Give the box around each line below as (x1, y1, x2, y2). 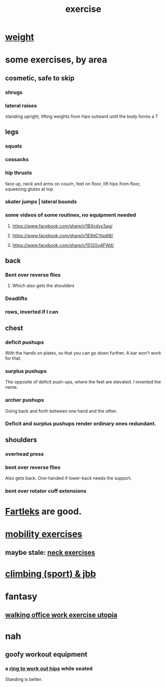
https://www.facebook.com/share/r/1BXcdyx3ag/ (12, 223, 113, 229)
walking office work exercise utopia (5, 611, 118, 619)
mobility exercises (5, 529, 83, 540)
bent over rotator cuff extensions (5, 488, 87, 494)
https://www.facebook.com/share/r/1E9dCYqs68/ (12, 232, 113, 238)
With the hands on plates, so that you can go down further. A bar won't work (5, 350, 162, 356)
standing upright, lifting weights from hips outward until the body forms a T (5, 113, 159, 119)
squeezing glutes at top (5, 186, 54, 192)
